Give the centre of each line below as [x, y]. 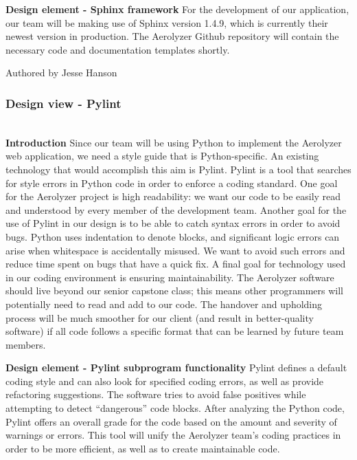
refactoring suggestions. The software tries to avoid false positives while [156, 394]
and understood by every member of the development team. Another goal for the [176, 209]
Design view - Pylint [64, 103]
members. [26, 344]
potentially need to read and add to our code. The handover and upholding [164, 304]
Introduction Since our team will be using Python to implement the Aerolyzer [174, 142]
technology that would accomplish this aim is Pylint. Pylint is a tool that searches [178, 169]
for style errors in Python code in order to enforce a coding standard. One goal [172, 183]
